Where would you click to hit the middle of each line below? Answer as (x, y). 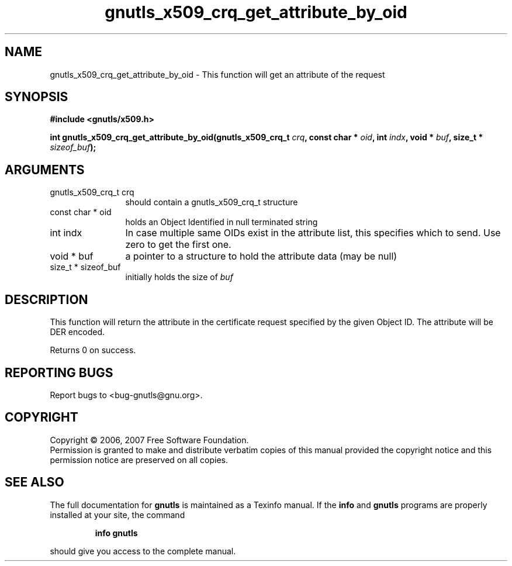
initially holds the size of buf (179, 277)
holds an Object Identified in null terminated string (222, 222)
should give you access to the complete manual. (143, 551)
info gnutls (116, 533)
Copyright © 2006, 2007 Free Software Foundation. (149, 440)
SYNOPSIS (37, 97)
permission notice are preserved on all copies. (139, 460)
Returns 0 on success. (93, 350)
